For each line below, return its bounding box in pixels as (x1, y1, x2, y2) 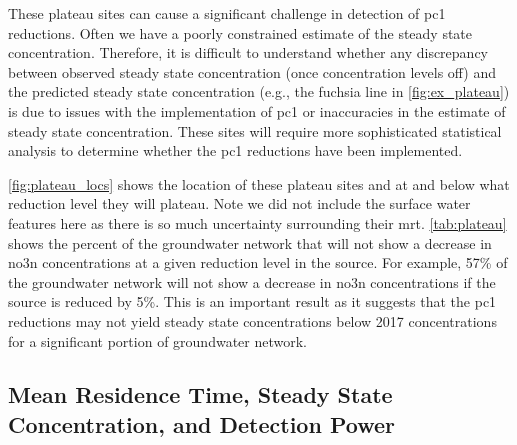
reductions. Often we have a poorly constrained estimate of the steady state (8, 22, 473, 43)
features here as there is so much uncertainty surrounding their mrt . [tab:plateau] (8, 212, 507, 233)
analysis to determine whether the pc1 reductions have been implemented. (8, 140, 463, 161)
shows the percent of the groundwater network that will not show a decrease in (8, 232, 492, 253)
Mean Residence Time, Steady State (8, 379, 393, 410)
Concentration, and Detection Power (8, 408, 395, 439)
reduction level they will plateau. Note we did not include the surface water (8, 193, 471, 214)
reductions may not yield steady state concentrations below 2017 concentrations (8, 310, 497, 331)
